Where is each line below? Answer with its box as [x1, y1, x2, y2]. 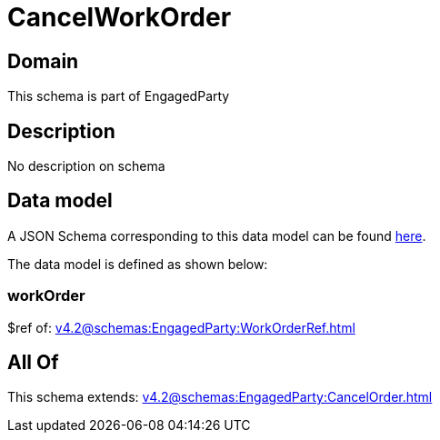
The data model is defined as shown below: [7, 255, 268, 272]
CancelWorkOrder [7, 2, 232, 33]
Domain [7, 49, 79, 73]
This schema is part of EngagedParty [7, 88, 230, 105]
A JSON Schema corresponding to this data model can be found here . [7, 227, 426, 244]
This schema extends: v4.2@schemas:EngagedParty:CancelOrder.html [7, 389, 433, 405]
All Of [7, 351, 59, 375]
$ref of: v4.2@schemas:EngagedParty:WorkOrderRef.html [7, 319, 355, 335]
